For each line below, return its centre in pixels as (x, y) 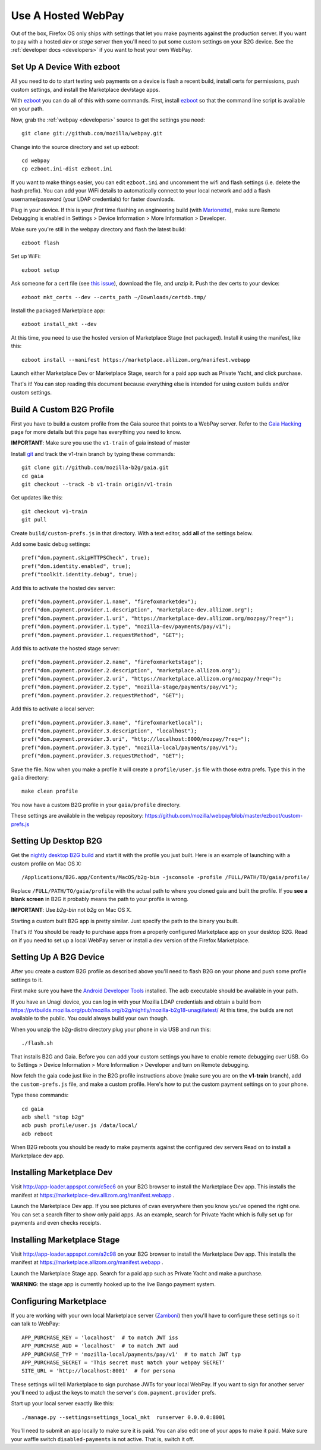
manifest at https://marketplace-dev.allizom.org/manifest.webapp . (93, 1195)
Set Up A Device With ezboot (65, 67)
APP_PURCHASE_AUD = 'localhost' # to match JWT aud (100, 1346)
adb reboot (37, 1134)
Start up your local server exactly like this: (62, 1404)
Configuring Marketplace (59, 1301)
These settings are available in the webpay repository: (77, 816)
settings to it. (27, 980)
